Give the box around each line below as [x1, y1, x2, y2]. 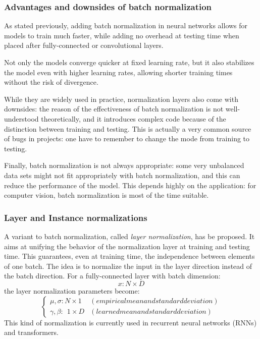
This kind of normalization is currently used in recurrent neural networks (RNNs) [4, 317, 257, 327]
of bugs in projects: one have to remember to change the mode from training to [4, 133, 250, 144]
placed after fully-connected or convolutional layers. [4, 40, 164, 50]
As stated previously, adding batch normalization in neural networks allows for [4, 20, 248, 31]
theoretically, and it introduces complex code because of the [41, 113, 226, 124]
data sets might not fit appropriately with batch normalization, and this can [4, 169, 240, 180]
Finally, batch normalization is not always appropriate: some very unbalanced [4, 160, 244, 171]
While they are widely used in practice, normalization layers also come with [4, 93, 238, 104]
